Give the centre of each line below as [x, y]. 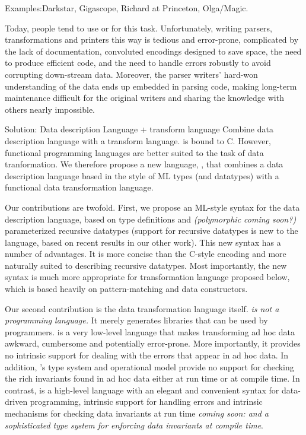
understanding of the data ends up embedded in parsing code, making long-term [151, 86]
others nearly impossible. [50, 109]
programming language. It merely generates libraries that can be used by [136, 320]
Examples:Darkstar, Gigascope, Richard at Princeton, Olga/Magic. [127, 8]
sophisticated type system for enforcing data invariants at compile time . [134, 425]
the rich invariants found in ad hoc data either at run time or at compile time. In [152, 378]
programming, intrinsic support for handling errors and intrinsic [146, 401]
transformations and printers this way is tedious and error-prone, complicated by [152, 39]
